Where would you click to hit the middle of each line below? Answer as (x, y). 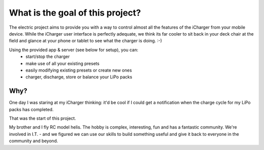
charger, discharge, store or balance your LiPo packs (79, 77)
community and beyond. (33, 141)
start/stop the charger (48, 56)
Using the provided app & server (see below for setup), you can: (74, 50)
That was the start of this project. (43, 118)
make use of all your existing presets (63, 63)
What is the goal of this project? (75, 13)
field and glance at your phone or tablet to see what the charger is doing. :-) (86, 41)
